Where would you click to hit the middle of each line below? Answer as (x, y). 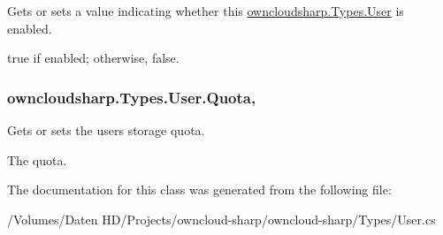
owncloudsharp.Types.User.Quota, (132, 97)
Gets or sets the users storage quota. (106, 130)
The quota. (37, 159)
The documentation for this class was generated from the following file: (199, 190)
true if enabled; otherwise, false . (93, 58)
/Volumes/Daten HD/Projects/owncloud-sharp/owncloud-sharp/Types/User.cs (221, 219)
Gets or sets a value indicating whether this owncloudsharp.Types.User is (206, 11)
